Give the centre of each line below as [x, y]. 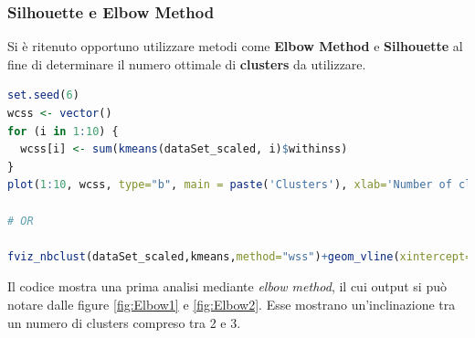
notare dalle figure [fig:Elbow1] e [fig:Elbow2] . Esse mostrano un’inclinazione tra [232, 304]
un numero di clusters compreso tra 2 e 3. [124, 322]
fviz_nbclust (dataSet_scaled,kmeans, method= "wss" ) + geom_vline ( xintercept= [240, 256]
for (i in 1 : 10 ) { [63, 131]
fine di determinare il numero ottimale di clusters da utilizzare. [187, 63]
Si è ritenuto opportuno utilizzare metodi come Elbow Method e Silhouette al [235, 46]
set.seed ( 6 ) [43, 95]
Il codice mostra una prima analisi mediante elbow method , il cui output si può [227, 286]
